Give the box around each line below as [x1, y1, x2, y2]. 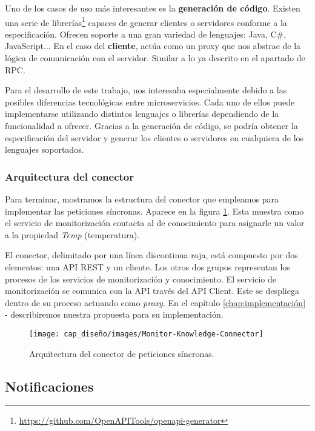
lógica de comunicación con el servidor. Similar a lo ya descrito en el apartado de [5, 52, 305, 64]
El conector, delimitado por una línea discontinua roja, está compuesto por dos [5, 249, 298, 261]
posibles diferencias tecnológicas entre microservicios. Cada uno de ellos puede [5, 95, 295, 108]
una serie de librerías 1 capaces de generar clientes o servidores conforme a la [5, 14, 287, 28]
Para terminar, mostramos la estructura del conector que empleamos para [5, 193, 279, 205]
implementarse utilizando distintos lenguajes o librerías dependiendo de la [5, 107, 279, 120]
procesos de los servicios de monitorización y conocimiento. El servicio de [5, 272, 276, 285]
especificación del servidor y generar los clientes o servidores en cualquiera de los [5, 131, 304, 144]
